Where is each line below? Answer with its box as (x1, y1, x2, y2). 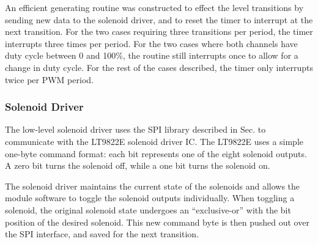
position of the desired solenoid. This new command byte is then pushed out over (5, 215, 309, 228)
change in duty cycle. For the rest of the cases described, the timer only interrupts (5, 61, 314, 73)
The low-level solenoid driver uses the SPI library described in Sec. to (5, 123, 266, 136)
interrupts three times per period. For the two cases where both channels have (5, 37, 298, 50)
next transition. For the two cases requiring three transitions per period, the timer (5, 25, 313, 38)
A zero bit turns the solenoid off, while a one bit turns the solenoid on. (5, 159, 270, 172)
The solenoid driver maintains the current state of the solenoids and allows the (5, 179, 300, 192)
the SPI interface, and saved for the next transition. (5, 227, 199, 240)
